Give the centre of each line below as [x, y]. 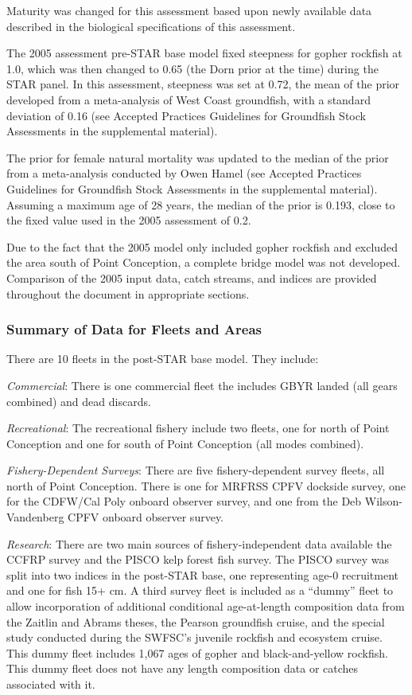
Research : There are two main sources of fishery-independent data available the [199, 543]
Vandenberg [35, 517]
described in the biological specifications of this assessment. [151, 26]
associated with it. [51, 684]
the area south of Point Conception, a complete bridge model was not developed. [204, 262]
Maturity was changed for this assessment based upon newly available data [189, 10]
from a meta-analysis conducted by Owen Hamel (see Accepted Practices [184, 173]
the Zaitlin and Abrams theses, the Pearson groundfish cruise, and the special [196, 621]
